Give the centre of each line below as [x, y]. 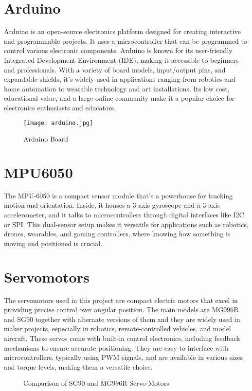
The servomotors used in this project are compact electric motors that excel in [121, 300]
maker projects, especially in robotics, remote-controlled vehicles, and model [117, 329]
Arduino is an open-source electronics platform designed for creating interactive [123, 31]
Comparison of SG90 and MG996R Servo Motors [96, 383]
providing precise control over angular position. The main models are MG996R [121, 310]
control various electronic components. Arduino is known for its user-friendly [118, 50]
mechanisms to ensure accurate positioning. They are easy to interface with [116, 347]
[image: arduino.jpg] [58, 123]
